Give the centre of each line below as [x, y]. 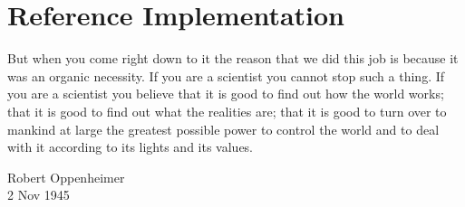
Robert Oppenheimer [66, 177]
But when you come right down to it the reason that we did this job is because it [233, 58]
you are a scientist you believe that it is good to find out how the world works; [226, 94]
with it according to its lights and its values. [131, 147]
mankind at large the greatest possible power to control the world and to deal [223, 129]
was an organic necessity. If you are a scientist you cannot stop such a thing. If [226, 75]
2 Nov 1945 [39, 195]
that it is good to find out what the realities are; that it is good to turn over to [227, 111]
